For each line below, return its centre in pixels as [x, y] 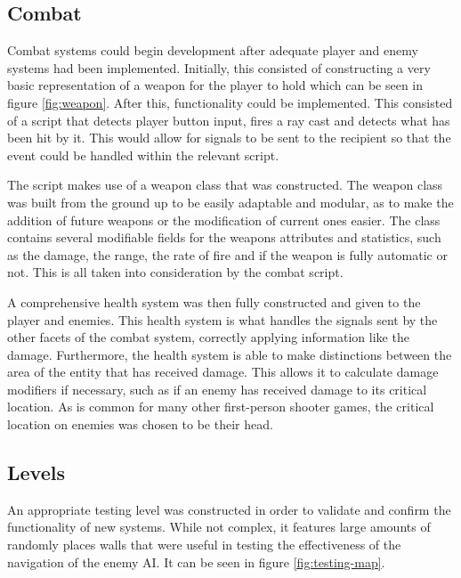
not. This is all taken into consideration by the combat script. [175, 272]
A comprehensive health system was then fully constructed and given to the [214, 301]
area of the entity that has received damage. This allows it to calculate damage [223, 372]
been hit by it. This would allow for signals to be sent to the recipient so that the [229, 138]
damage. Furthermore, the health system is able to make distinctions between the [230, 354]
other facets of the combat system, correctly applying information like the [208, 337]
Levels [36, 472]
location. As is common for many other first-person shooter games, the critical [221, 407]
